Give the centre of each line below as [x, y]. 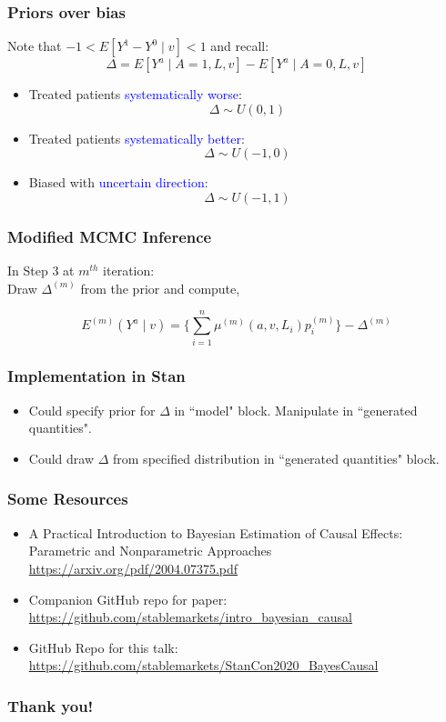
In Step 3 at [41, 271]
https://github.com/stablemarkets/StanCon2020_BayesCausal [203, 665]
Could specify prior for [92, 410]
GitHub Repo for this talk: [103, 647]
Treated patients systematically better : [137, 138]
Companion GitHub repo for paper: [128, 599]
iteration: [129, 271]
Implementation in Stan [96, 376]
